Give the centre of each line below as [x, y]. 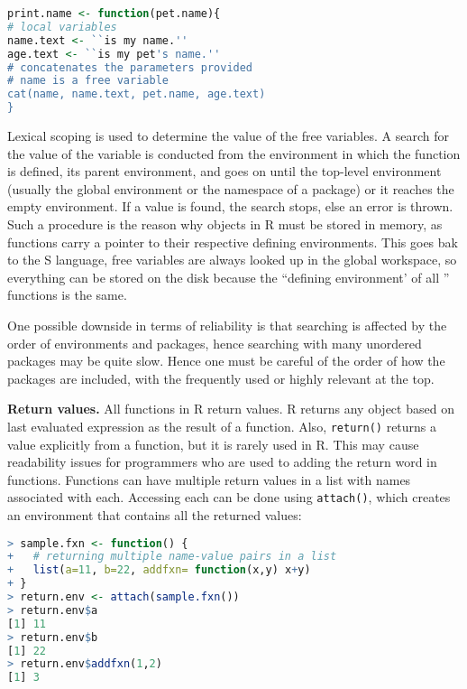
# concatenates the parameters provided [130, 67]
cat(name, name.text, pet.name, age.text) [137, 94]
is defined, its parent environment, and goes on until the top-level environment [224, 171]
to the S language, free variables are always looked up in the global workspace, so [232, 260]
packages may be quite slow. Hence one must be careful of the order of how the [226, 361]
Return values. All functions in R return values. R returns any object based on [231, 409]
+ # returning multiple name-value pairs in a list [172, 557]
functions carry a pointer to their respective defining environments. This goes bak [233, 242]
